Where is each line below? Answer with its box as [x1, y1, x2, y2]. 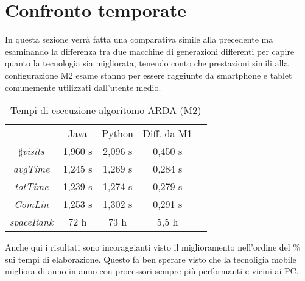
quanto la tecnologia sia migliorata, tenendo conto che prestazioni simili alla [5, 57, 289, 69]
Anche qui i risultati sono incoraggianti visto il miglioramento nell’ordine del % [5, 241, 300, 254]
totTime [14, 179, 49, 194]
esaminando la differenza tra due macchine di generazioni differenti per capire [5, 44, 295, 57]
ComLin [14, 197, 49, 212]
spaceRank [10, 215, 54, 229]
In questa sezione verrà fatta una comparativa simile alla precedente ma [5, 33, 273, 46]
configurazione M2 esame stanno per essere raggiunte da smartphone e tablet [5, 68, 292, 81]
